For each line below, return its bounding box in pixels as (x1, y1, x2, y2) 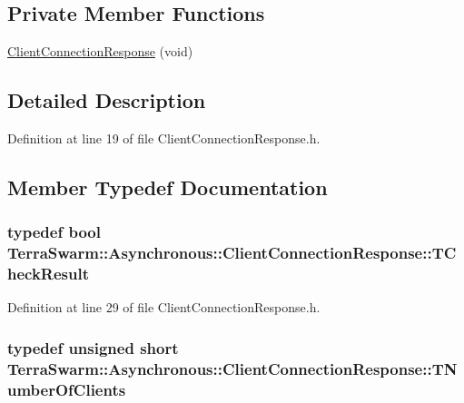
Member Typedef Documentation (7, 172, 328, 201)
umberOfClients (7, 378, 126, 400)
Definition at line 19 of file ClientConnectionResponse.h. (7, 129, 321, 147)
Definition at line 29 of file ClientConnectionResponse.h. (7, 298, 321, 317)
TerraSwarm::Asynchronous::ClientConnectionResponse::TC (7, 241, 457, 264)
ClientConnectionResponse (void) (7, 42, 193, 61)
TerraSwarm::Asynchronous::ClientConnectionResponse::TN (7, 357, 458, 379)
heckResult (7, 262, 89, 285)
